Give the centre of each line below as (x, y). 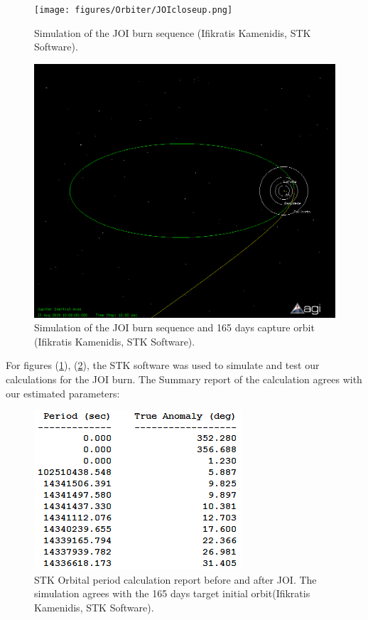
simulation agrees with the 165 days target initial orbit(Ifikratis (172, 593)
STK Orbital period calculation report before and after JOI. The (175, 579)
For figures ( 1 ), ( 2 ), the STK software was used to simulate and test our (163, 365)
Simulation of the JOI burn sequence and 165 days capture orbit (174, 327)
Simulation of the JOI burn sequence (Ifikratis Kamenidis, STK (173, 32)
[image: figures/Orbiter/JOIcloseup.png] (134, 10)
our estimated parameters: (63, 393)
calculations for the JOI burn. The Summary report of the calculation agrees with (184, 379)
